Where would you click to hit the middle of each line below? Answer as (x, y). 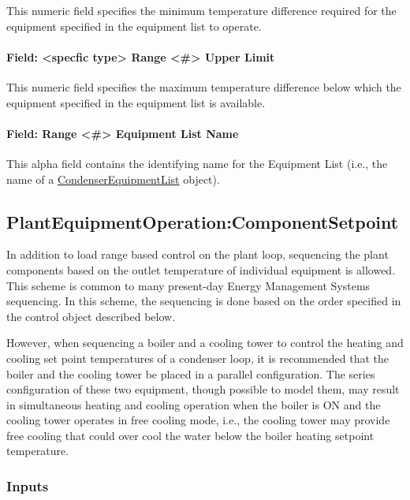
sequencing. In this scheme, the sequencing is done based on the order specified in (204, 301)
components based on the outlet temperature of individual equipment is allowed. (201, 269)
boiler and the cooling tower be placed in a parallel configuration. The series (191, 373)
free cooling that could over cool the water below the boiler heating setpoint (190, 435)
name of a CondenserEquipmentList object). (113, 179)
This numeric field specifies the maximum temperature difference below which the (204, 86)
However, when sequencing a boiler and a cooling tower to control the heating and (205, 343)
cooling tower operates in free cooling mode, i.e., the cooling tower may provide (198, 420)
